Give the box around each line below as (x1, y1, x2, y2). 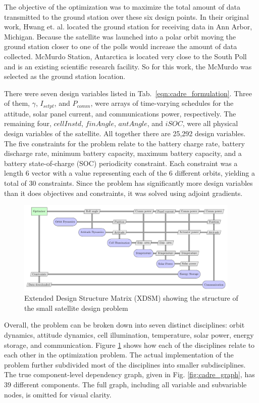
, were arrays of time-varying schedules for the (90, 98, 234, 108)
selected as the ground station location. (4, 71, 126, 82)
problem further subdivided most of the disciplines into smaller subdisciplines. (4, 359, 246, 370)
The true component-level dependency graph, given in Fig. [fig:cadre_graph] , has (4, 369, 255, 380)
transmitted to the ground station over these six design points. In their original (4, 11, 249, 22)
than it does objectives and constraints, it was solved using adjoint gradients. (4, 187, 243, 198)
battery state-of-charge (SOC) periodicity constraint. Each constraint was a (4, 157, 238, 168)
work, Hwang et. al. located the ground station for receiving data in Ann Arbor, (4, 21, 252, 32)
